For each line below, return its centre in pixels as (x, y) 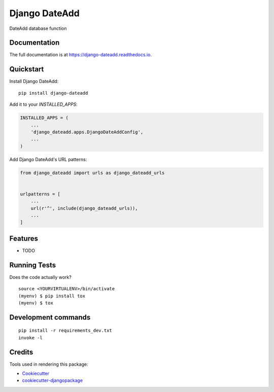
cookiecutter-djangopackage (53, 380)
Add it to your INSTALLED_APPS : (44, 104)
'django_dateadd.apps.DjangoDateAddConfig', (87, 132)
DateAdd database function (38, 28)
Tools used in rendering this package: (49, 364)
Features (24, 238)
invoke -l (30, 338)
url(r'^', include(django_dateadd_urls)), (84, 208)
